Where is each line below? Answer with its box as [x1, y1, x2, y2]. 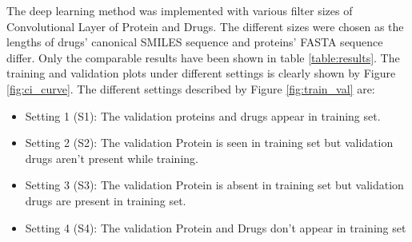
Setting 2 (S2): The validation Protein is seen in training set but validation [25, 134, 394, 151]
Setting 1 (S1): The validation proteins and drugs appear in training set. [25, 107, 381, 124]
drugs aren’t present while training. [25, 149, 198, 166]
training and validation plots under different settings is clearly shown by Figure [6, 65, 396, 81]
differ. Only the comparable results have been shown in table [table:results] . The [6, 49, 400, 65]
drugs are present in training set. [25, 192, 186, 208]
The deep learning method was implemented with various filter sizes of [6, 2, 353, 18]
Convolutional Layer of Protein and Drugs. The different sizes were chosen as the [6, 18, 404, 34]
